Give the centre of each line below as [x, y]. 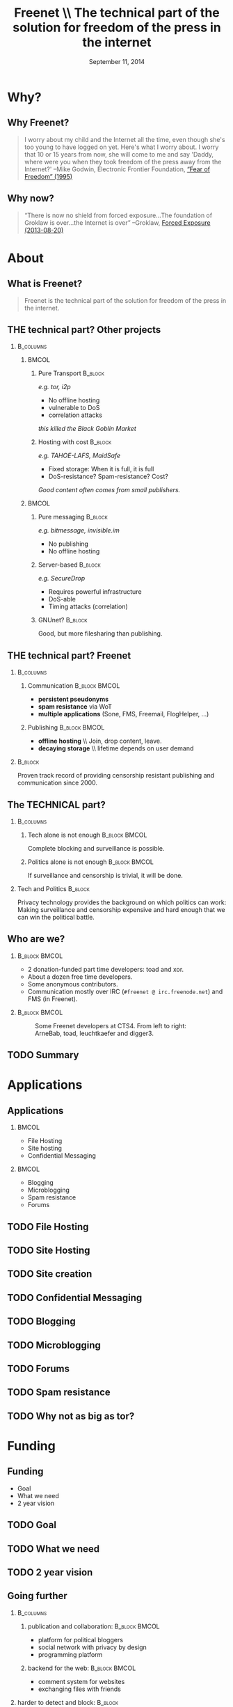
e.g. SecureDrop [62, 579]
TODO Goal [32, 1525]
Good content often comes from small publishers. [109, 490]
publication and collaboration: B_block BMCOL [94, 1626]
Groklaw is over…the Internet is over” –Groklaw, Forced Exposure [117, 222]
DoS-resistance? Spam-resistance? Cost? [108, 477]
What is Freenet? [45, 284]
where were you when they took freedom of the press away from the [123, 162]
